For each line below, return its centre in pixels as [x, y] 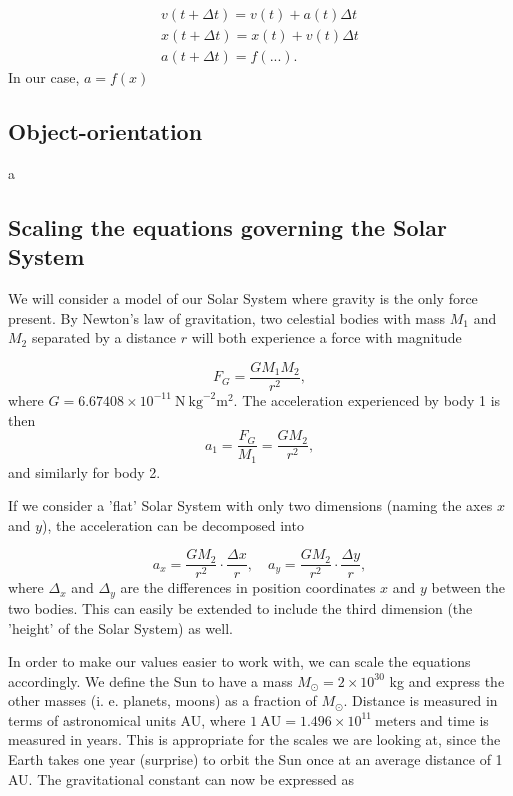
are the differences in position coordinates [248, 587]
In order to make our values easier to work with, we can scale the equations [239, 661]
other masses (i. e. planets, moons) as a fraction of [162, 700]
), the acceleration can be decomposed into [173, 524]
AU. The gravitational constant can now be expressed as [181, 778]
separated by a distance [104, 337]
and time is [454, 719]
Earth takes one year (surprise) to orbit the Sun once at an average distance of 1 [255, 759]
